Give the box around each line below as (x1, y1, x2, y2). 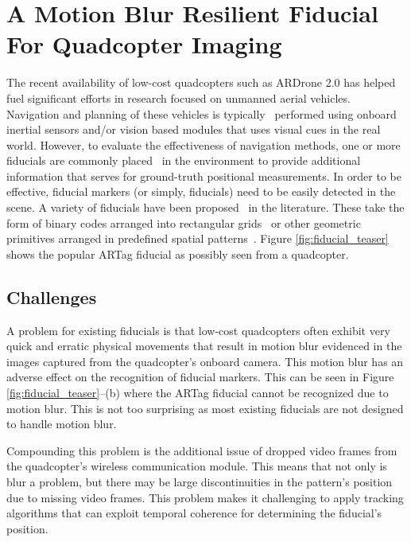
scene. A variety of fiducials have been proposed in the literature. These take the (6, 199, 405, 216)
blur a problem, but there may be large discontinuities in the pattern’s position (6, 473, 393, 489)
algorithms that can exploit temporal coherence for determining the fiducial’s (6, 505, 382, 521)
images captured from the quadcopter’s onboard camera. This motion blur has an (6, 353, 404, 369)
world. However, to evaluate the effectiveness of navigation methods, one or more (6, 136, 401, 153)
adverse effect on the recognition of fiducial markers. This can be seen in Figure (6, 368, 394, 385)
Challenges (6, 284, 97, 309)
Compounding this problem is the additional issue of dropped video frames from (6, 442, 397, 458)
